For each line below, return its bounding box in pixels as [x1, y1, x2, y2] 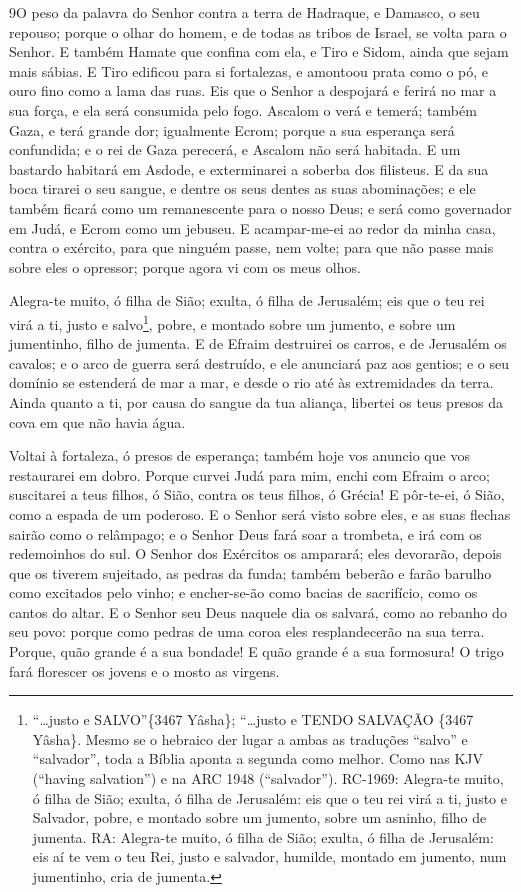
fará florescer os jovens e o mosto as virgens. [9, 660, 280, 681]
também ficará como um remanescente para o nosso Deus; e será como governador [9, 197, 512, 218]
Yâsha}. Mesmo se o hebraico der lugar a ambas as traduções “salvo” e [32, 728, 468, 749]
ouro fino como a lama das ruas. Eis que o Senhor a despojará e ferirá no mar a [9, 80, 497, 101]
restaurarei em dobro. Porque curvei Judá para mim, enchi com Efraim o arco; [9, 464, 490, 485]
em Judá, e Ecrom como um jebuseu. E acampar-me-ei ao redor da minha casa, [9, 217, 496, 238]
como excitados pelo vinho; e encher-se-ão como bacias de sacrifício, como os [9, 582, 478, 603]
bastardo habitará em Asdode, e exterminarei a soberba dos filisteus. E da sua [9, 158, 489, 179]
